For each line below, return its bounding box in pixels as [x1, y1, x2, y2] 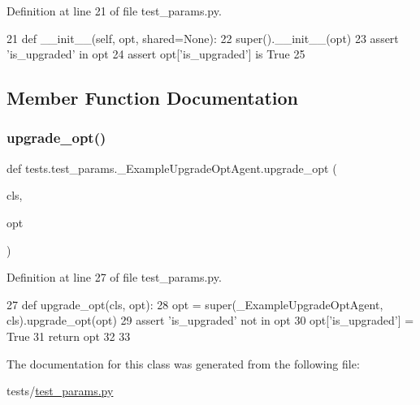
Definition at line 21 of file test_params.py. [6, 2, 222, 19]
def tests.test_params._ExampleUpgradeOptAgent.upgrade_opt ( [6, 159, 337, 176]
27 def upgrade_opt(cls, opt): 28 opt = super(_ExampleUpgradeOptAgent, [6, 295, 383, 312]
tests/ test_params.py [6, 382, 114, 399]
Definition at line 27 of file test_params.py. [6, 269, 222, 286]
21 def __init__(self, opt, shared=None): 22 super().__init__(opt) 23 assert [6, 29, 399, 46]
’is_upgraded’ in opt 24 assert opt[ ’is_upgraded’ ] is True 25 [6, 45, 305, 62]
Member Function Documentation [6, 85, 299, 110]
